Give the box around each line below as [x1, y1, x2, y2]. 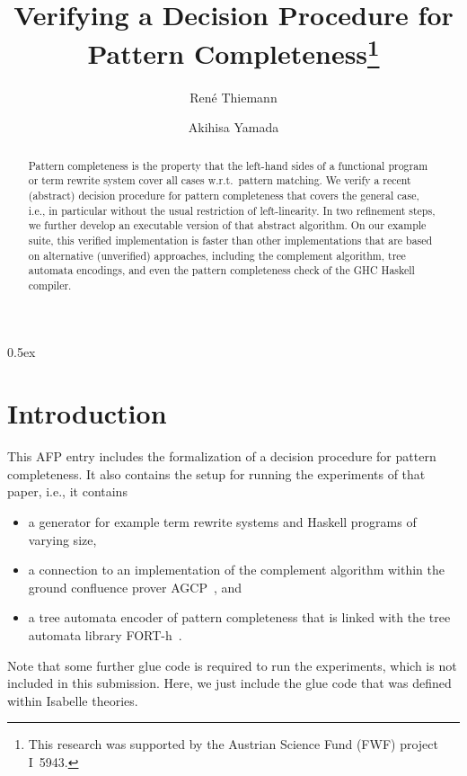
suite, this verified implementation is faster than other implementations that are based [28, 232, 433, 247]
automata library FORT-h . [28, 626, 182, 644]
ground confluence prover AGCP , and [28, 577, 242, 596]
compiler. [28, 277, 72, 292]
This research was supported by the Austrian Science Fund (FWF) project [28, 735, 438, 754]
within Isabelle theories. [7, 691, 138, 709]
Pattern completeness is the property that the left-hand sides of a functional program [28, 157, 428, 173]
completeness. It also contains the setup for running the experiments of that [7, 464, 426, 483]
